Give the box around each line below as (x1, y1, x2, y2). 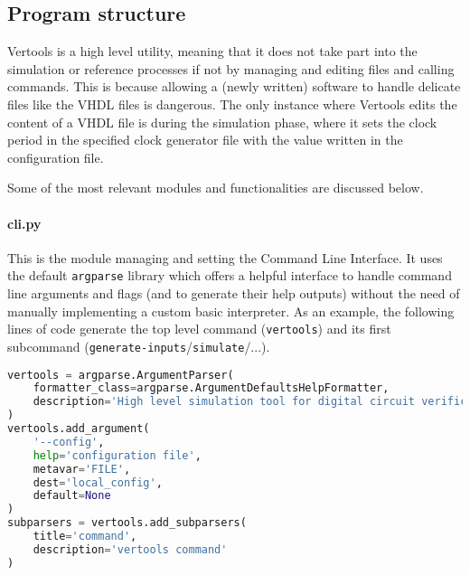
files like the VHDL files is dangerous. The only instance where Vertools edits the (7, 94, 457, 113)
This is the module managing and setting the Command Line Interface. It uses (7, 248, 443, 267)
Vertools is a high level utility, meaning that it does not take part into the (7, 42, 418, 61)
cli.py (7, 213, 42, 232)
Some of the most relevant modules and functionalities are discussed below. (7, 178, 424, 197)
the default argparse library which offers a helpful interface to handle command (7, 266, 452, 285)
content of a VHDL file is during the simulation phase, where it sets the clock (7, 112, 437, 131)
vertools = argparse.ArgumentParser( (7, 368, 234, 382)
